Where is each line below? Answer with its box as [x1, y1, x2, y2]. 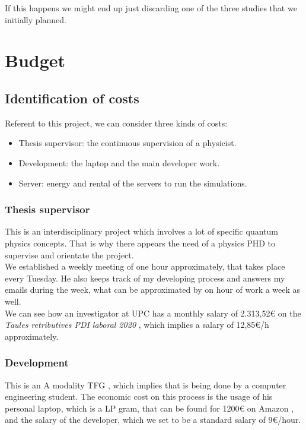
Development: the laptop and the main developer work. [18, 156, 220, 169]
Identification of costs [5, 88, 139, 107]
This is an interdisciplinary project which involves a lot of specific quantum [5, 225, 278, 238]
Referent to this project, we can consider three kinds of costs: [5, 116, 228, 129]
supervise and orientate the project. [5, 248, 134, 261]
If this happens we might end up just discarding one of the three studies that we [5, 2, 297, 14]
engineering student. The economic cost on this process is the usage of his [5, 390, 273, 403]
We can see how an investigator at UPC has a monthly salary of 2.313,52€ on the [5, 306, 301, 319]
